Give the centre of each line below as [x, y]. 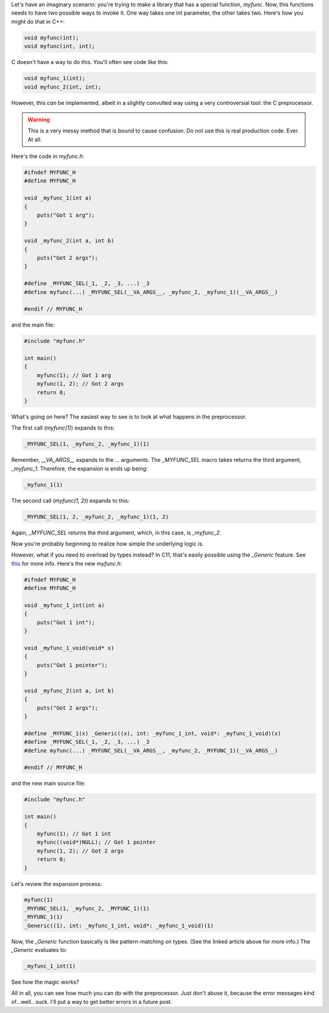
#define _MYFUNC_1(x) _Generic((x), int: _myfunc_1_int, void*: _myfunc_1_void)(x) [153, 733]
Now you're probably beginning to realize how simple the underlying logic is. [108, 544]
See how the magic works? [45, 982]
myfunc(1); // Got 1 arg [74, 375]
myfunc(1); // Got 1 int [74, 834]
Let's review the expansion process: [57, 884]
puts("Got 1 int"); [66, 622]
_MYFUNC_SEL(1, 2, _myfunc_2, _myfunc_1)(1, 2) [96, 517]
